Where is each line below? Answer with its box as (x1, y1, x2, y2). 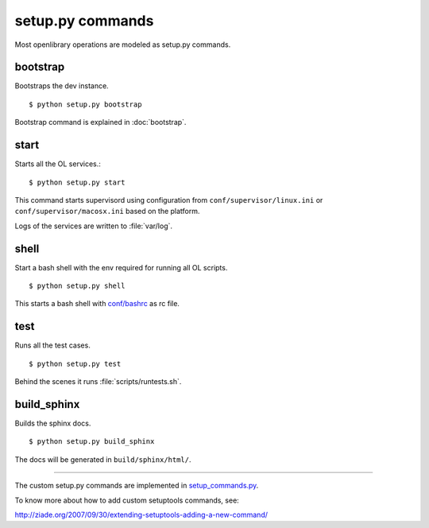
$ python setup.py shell (29, 281, 126, 290)
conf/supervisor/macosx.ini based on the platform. (14, 207, 200, 216)
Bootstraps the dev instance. (14, 81, 109, 91)
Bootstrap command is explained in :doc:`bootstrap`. (14, 118, 187, 127)
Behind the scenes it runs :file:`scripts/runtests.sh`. (14, 377, 182, 386)
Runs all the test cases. (14, 340, 91, 350)
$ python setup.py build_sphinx (29, 437, 155, 446)
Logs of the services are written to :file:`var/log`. (14, 221, 173, 231)
